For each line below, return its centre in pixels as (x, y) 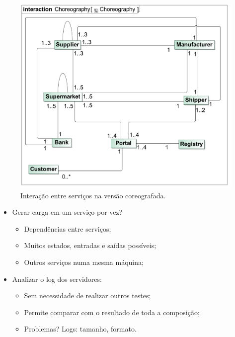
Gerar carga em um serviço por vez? (67, 212)
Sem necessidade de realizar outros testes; (87, 295)
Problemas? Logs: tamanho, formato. (80, 329)
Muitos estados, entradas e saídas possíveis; (90, 245)
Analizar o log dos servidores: (57, 279)
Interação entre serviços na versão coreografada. (93, 195)
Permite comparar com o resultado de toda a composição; (112, 312)
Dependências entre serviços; (68, 228)
